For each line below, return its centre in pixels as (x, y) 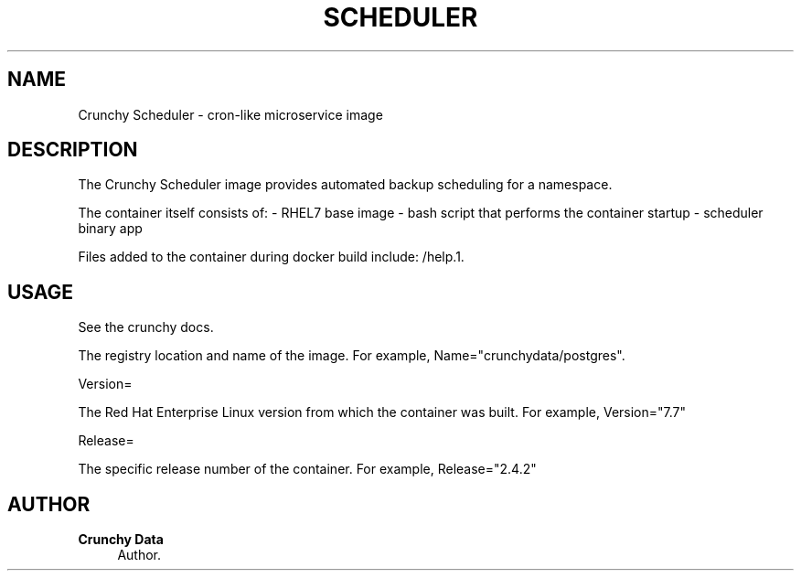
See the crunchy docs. (146, 327)
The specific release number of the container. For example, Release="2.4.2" (307, 469)
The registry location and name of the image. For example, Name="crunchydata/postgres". (352, 356)
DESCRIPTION (73, 150)
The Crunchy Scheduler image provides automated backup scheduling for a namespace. (345, 185)
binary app (110, 229)
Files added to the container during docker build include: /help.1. (271, 257)
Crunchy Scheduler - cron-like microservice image (230, 114)
